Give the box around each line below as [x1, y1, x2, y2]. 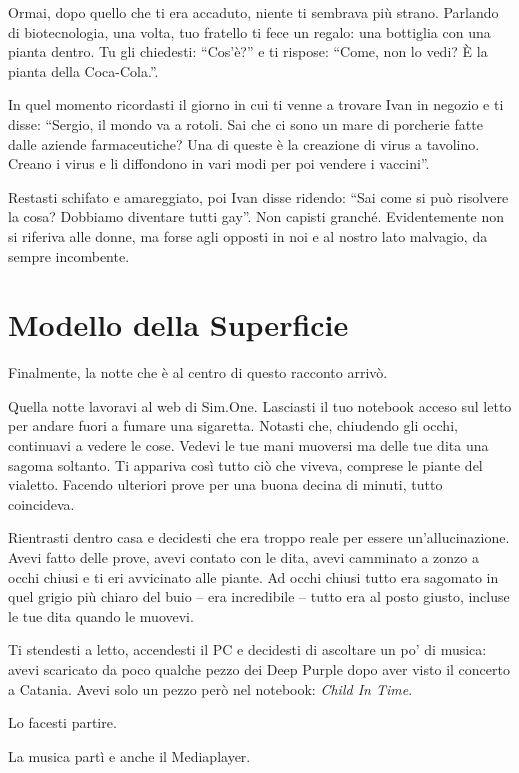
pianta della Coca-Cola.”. [8, 60, 159, 81]
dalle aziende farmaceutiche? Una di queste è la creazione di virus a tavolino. [8, 133, 480, 154]
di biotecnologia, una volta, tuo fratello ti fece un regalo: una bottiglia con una [8, 21, 491, 42]
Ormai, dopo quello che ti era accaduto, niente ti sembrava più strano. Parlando [8, 2, 499, 22]
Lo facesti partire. [8, 712, 117, 733]
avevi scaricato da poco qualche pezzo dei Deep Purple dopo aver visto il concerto [8, 658, 510, 679]
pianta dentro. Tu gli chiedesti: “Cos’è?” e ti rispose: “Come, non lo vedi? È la [8, 41, 488, 62]
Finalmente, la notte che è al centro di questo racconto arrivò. [8, 362, 388, 383]
